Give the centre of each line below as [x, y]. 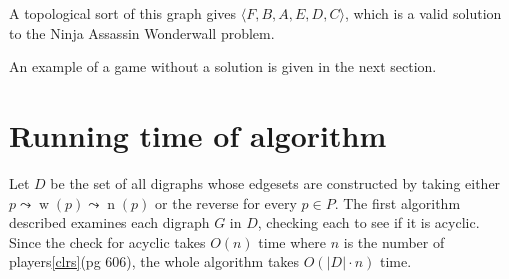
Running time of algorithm [198, 134]
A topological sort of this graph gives [123, 13]
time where [292, 241]
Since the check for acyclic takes [107, 241]
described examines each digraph [109, 222]
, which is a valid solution [423, 13]
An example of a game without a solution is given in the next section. [223, 66]
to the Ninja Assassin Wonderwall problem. [142, 32]
